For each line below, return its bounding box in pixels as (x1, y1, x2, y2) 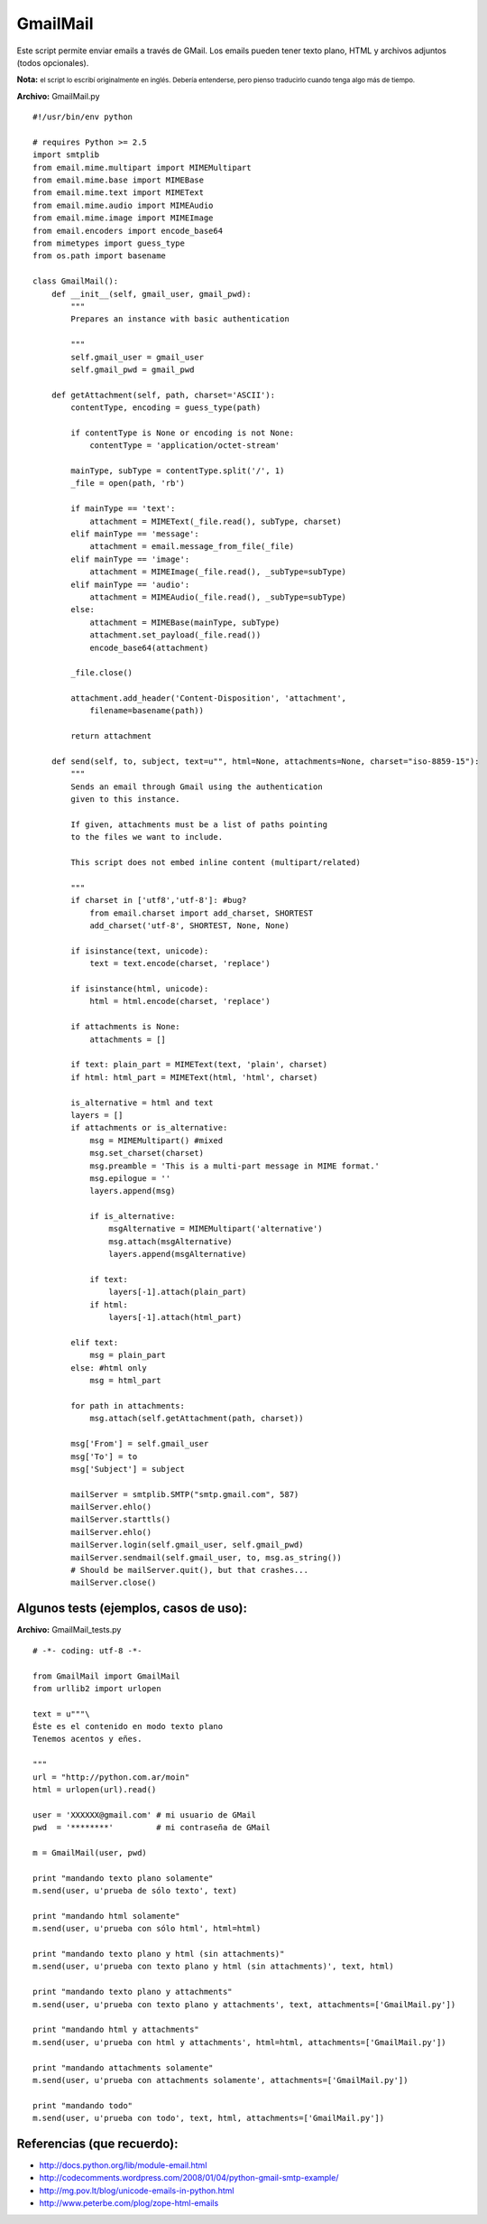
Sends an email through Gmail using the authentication (70, 781, 324, 792)
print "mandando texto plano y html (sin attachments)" (32, 1949, 285, 1959)
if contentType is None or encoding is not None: (70, 427, 295, 438)
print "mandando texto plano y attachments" (32, 1987, 234, 1997)
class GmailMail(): (32, 276, 119, 286)
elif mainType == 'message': (70, 529, 200, 539)
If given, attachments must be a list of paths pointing (70, 819, 328, 830)
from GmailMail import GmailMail (32, 1670, 180, 1681)
